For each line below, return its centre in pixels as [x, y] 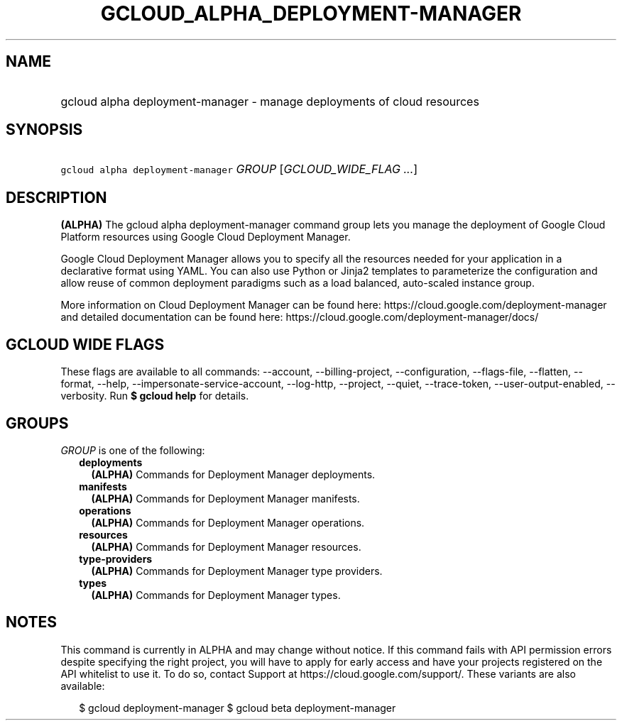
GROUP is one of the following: [133, 450]
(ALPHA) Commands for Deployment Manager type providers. [237, 571]
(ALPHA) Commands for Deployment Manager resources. [226, 546]
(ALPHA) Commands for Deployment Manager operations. [228, 522]
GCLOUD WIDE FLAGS [85, 344]
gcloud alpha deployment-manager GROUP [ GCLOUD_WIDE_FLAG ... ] [239, 169]
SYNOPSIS [44, 130]
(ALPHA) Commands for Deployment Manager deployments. [233, 474]
